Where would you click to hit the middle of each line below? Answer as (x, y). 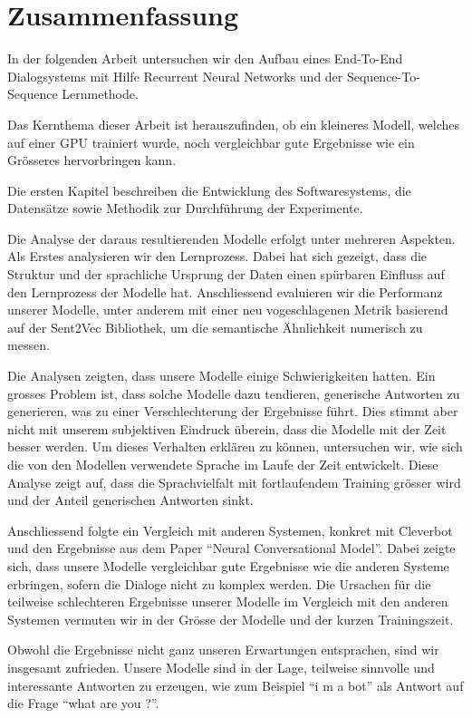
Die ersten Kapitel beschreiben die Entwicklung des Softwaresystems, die (209, 190)
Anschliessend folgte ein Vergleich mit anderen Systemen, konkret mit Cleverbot (230, 530)
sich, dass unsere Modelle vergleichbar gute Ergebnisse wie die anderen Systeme (228, 565)
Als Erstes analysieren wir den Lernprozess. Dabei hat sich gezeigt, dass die (217, 256)
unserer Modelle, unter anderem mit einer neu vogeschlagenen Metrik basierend (228, 310)
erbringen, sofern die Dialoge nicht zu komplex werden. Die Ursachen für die (219, 583)
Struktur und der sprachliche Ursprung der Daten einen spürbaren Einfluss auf (226, 274)
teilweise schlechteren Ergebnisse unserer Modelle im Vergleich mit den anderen (228, 602)
